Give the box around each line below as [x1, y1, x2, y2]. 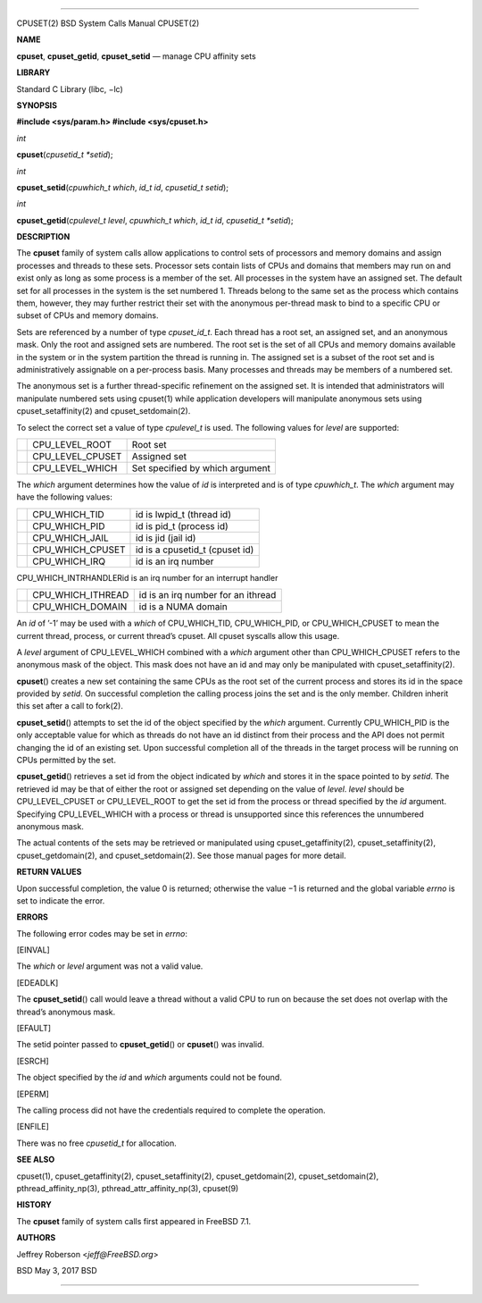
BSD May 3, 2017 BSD [16, 1265, 97, 1275]
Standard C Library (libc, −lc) [16, 83, 124, 94]
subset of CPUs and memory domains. [16, 310, 159, 321]
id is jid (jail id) [135, 532, 196, 544]
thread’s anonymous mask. [16, 1006, 116, 1017]
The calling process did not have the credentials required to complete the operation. [16, 1105, 326, 1115]
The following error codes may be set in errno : [16, 928, 187, 938]
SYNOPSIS [16, 99, 58, 111]
